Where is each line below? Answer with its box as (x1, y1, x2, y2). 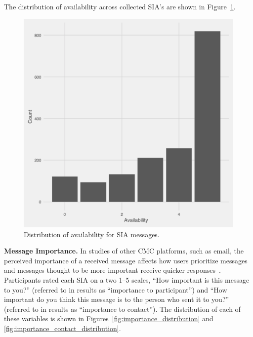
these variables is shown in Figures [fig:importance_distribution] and (4, 313, 213, 324)
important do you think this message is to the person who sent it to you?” (4, 294, 229, 304)
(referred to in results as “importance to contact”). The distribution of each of (4, 303, 241, 314)
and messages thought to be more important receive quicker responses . (4, 265, 221, 275)
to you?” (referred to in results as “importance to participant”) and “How (4, 284, 227, 295)
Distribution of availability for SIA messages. (24, 229, 160, 239)
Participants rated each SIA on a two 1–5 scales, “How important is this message (4, 274, 250, 285)
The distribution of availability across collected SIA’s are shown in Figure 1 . (4, 1, 236, 11)
